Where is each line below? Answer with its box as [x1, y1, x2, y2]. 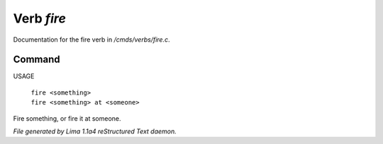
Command [13, 54, 60, 66]
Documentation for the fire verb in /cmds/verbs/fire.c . [13, 35, 170, 44]
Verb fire [13, 11, 67, 26]
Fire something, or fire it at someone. [13, 114, 121, 123]
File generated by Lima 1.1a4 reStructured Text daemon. [13, 127, 177, 136]
